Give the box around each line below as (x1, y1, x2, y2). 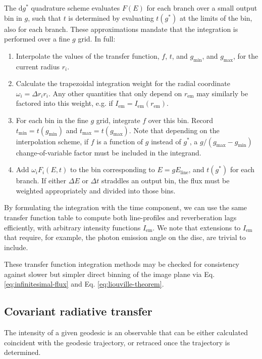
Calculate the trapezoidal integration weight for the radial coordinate (16, 78, 230, 89)
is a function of (96, 136, 143, 146)
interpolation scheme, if (16, 136, 89, 146)
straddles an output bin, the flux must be (101, 175, 230, 186)
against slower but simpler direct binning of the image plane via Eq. (4, 268, 215, 279)
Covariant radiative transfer (4, 303, 152, 319)
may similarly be (196, 88, 248, 98)
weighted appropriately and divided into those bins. (16, 185, 176, 195)
